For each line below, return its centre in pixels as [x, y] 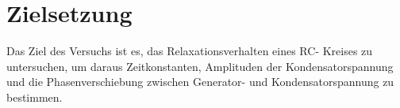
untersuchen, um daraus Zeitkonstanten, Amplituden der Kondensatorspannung [200, 66]
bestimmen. [35, 97]
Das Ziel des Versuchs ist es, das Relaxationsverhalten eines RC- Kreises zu [190, 51]
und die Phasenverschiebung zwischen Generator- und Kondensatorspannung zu [200, 82]
